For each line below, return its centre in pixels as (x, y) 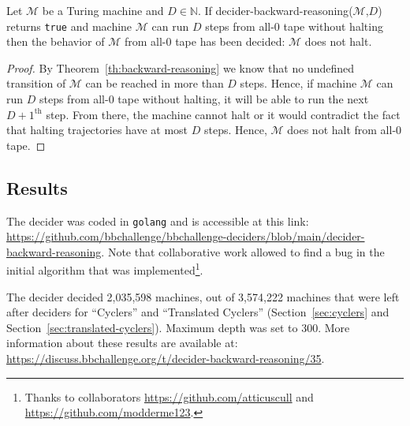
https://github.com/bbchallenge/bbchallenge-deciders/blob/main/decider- (186, 236)
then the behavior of (56, 41)
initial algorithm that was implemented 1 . (105, 269)
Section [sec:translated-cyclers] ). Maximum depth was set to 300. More (178, 327)
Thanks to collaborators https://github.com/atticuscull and (169, 396)
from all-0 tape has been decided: (205, 41)
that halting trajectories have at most (97, 130)
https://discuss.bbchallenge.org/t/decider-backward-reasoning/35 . (166, 359)
